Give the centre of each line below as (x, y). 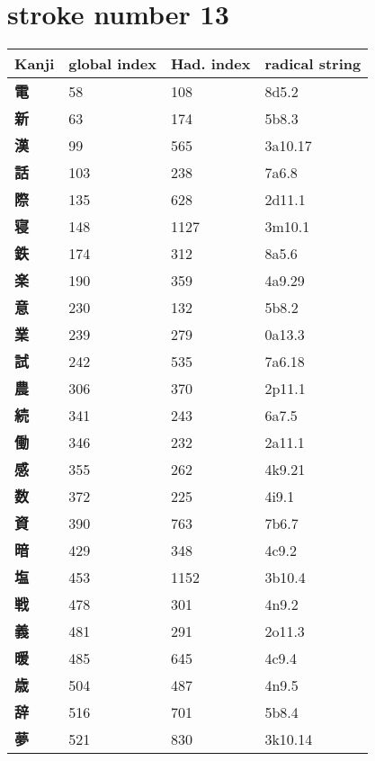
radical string (313, 64)
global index (112, 64)
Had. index (210, 64)
